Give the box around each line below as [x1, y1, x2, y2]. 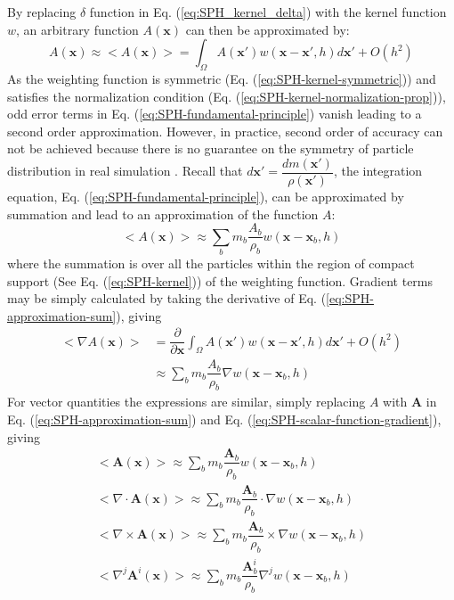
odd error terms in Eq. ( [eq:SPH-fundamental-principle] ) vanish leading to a [7, 104, 422, 123]
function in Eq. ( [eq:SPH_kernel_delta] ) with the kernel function [89, 3, 447, 21]
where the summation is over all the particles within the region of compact [7, 254, 415, 272]
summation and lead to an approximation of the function [7, 204, 319, 223]
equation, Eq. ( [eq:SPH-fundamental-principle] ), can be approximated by [7, 187, 404, 206]
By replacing [7, 3, 77, 21]
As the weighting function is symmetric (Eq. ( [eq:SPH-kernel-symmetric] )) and [7, 69, 436, 87]
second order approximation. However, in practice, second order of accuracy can [7, 121, 443, 140]
